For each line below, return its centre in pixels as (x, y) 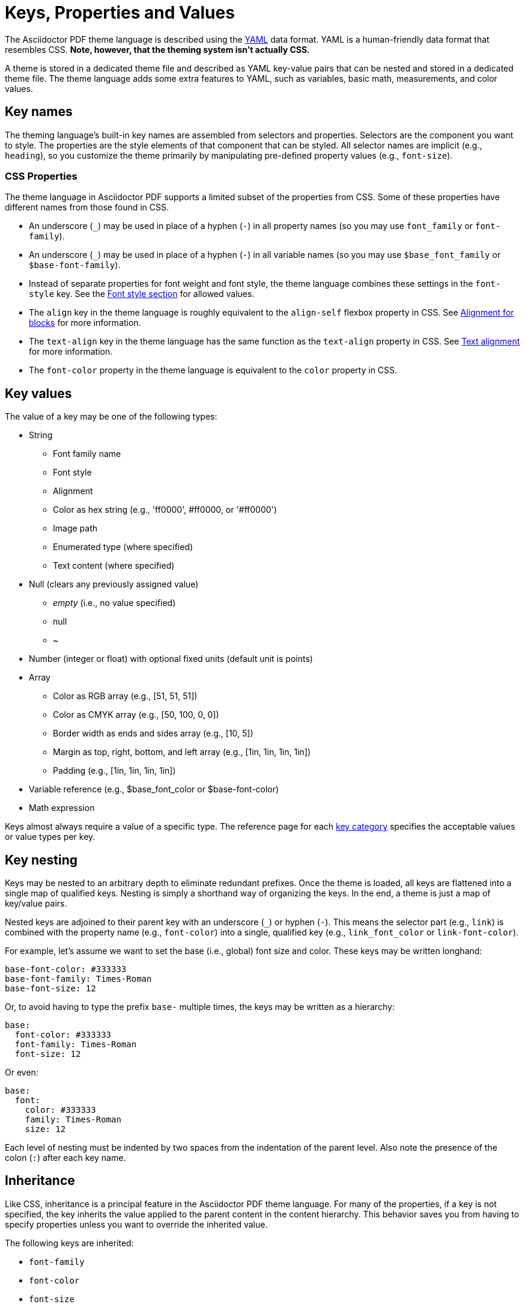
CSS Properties (41, 176)
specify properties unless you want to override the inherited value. (136, 1224)
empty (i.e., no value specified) (114, 603)
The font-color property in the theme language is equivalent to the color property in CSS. (213, 370)
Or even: (22, 1073)
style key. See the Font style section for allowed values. (142, 294)
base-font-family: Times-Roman (78, 979)
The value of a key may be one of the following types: (111, 417)
